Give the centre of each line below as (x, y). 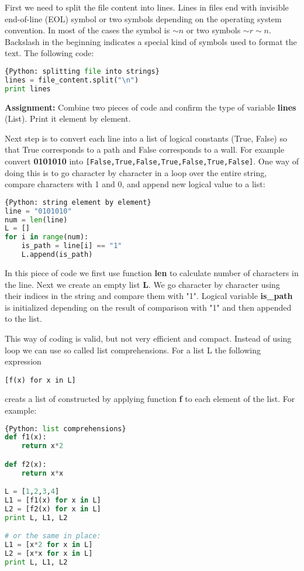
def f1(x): (26, 437)
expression (23, 361)
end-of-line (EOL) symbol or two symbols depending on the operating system (143, 18)
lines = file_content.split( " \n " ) (72, 80)
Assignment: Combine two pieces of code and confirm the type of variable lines (151, 107)
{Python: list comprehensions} (65, 429)
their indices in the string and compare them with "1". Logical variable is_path (149, 296)
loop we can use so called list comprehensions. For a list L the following (133, 350)
